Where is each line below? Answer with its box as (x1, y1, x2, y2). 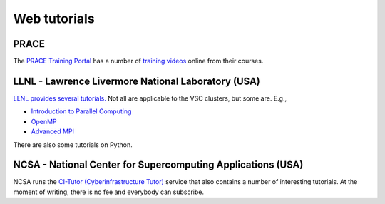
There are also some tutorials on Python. (13, 140, 133, 149)
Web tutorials (13, 11, 96, 26)
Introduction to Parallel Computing (31, 107, 132, 116)
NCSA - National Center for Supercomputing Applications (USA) (13, 159, 304, 171)
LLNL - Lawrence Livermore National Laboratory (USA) (13, 75, 260, 87)
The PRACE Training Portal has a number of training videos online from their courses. (13, 57, 264, 66)
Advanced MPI (31, 127, 75, 136)
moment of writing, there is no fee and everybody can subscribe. (13, 188, 205, 196)
